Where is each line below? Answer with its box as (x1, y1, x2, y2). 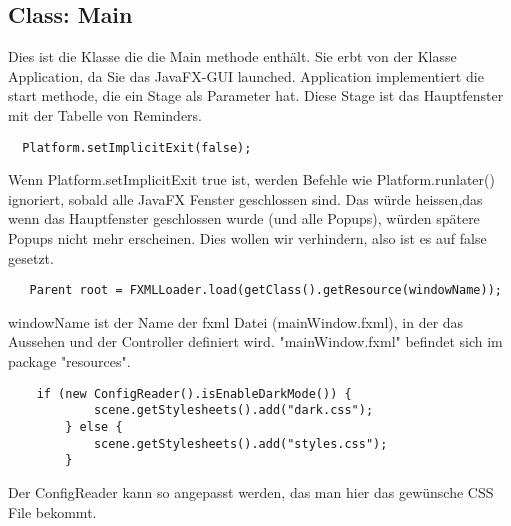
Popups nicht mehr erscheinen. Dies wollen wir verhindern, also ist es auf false (8, 228, 487, 249)
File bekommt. (8, 501, 97, 522)
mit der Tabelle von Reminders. (8, 104, 203, 125)
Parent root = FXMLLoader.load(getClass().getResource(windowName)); (29, 283, 502, 298)
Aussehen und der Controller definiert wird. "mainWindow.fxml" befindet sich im (8, 331, 503, 352)
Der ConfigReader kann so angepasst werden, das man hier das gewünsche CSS (8, 481, 494, 502)
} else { (65, 419, 123, 434)
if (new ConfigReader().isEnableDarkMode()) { (36, 386, 352, 401)
